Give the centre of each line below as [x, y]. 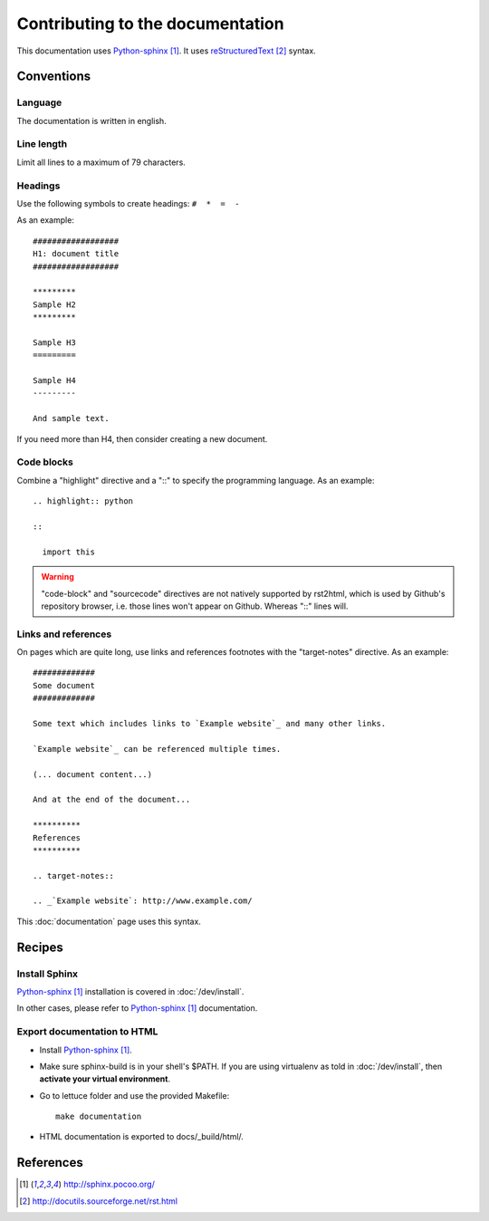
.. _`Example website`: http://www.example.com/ [143, 901]
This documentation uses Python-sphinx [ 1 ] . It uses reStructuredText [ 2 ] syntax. [166, 51]
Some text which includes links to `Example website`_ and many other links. [210, 723]
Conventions [54, 77]
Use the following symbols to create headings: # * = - [128, 203]
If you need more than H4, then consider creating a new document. [142, 438]
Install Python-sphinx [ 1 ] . [86, 1050]
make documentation [99, 1117]
